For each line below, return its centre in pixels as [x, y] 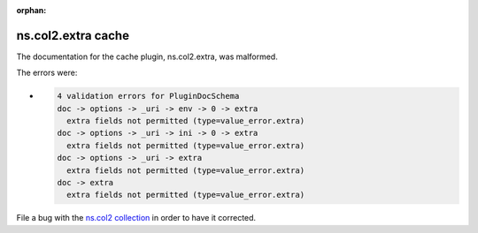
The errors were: [47, 73]
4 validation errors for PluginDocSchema [148, 96]
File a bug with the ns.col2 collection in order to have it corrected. [136, 218]
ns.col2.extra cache [73, 35]
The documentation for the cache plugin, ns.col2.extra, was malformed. [147, 56]
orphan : [31, 10]
